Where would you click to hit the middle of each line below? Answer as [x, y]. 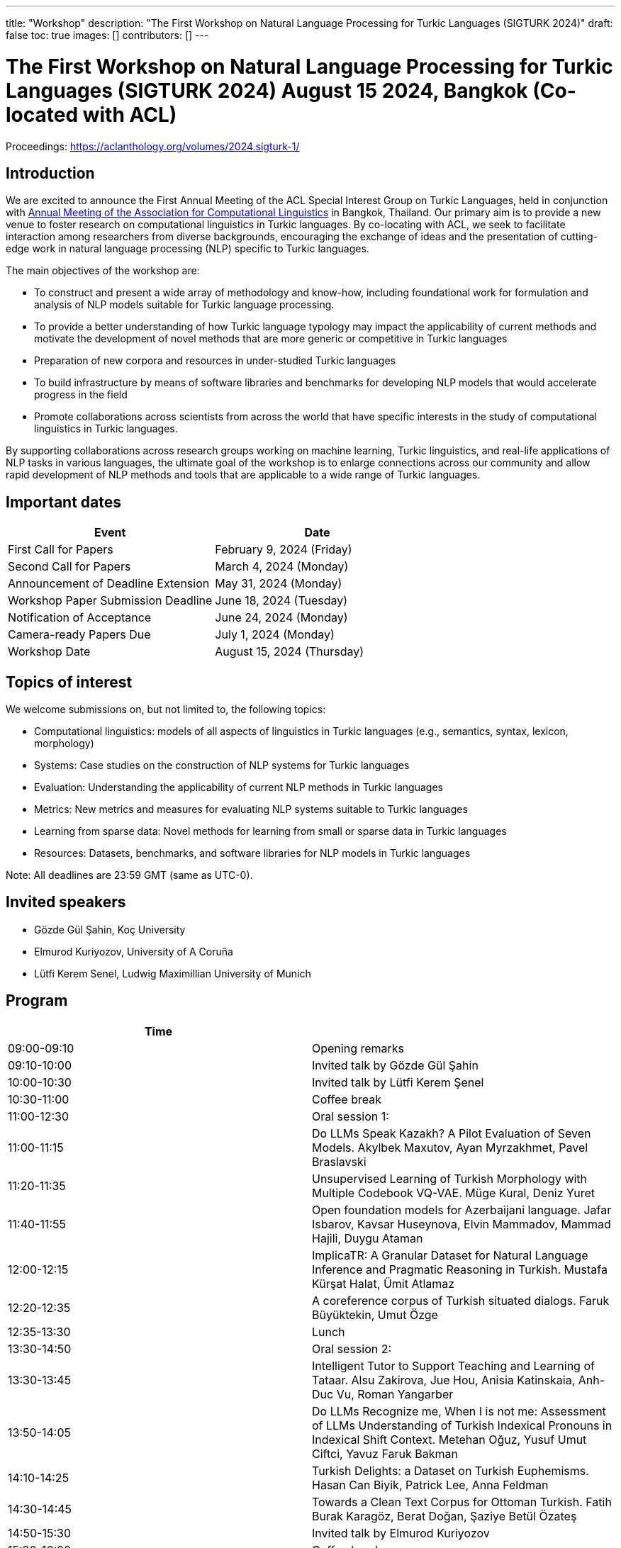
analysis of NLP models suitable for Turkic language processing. [184, 305]
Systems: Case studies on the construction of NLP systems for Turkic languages [222, 765]
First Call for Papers [61, 550]
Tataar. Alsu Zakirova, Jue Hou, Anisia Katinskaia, [444, 1380]
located [42, 114]
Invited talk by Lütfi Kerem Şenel [398, 1082]
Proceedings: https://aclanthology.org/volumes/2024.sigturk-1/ [153, 146]
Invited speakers [66, 902]
